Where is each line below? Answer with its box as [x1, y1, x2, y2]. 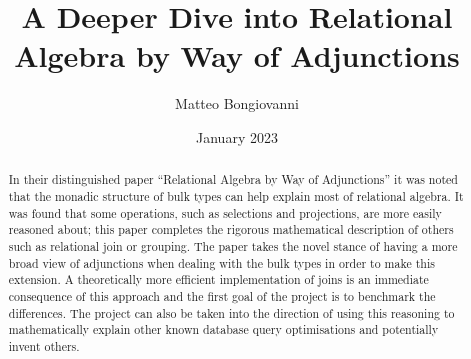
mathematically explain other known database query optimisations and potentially [8, 321, 439, 338]
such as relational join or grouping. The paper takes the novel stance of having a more [8, 237, 458, 254]
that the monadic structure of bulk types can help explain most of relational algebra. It [8, 187, 464, 204]
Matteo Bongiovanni [175, 93, 299, 114]
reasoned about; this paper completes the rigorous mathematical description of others [8, 221, 454, 238]
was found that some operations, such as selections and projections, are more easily [8, 204, 442, 221]
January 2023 [196, 126, 278, 147]
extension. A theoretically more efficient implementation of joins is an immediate [8, 271, 429, 288]
